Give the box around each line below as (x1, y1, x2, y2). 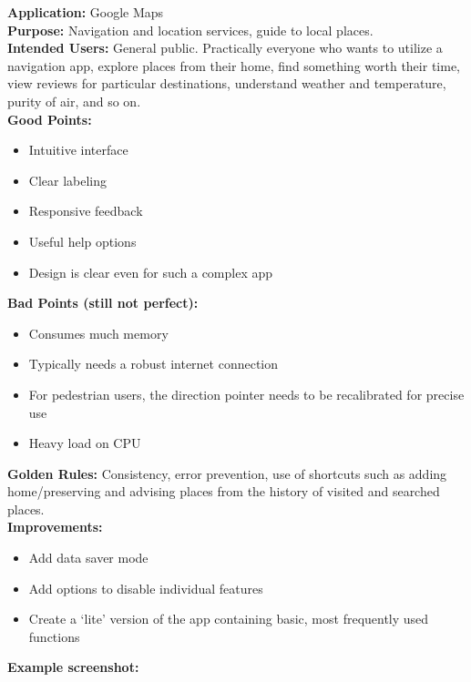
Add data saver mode (28, 548, 148, 567)
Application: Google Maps (7, 3, 164, 21)
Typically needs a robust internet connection (28, 354, 279, 373)
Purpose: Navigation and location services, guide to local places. (7, 20, 374, 39)
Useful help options (28, 231, 137, 250)
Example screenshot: (7, 657, 139, 677)
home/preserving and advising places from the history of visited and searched (7, 482, 440, 501)
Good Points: (7, 109, 92, 128)
